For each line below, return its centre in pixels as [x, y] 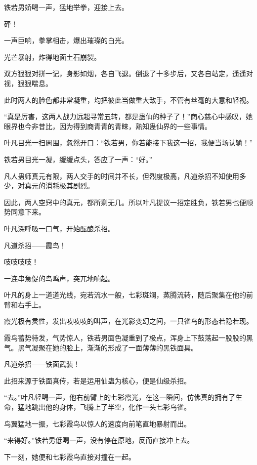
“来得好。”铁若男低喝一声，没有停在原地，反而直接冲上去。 [99, 440]
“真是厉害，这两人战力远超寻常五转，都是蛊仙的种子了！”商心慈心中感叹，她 [128, 116]
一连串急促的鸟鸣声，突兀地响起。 [59, 278]
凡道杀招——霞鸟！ [35, 245]
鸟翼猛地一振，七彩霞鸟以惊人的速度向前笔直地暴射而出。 [97, 423]
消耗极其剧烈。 [69, 186]
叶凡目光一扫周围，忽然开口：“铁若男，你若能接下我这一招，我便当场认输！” [128, 143]
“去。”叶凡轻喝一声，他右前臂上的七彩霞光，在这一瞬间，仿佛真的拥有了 [120, 397]
